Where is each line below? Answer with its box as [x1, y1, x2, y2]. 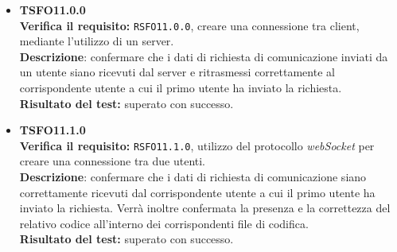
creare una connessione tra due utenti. [19, 153, 206, 169]
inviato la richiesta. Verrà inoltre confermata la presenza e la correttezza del [19, 200, 391, 216]
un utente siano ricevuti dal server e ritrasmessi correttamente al [19, 64, 335, 80]
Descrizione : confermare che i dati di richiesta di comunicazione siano [19, 169, 367, 185]
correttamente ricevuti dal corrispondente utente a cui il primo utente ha [19, 184, 376, 200]
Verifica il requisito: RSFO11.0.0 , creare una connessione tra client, [19, 17, 360, 33]
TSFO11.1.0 [19, 122, 86, 138]
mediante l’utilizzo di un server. [19, 33, 174, 49]
